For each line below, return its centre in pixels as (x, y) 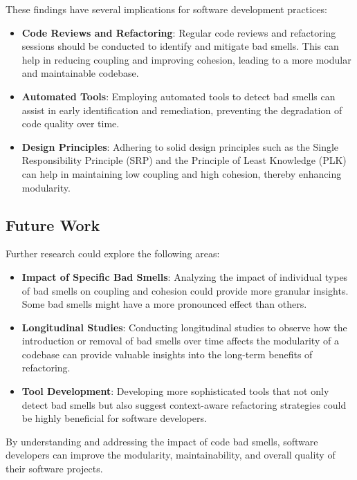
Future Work (53, 224)
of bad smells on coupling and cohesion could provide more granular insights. (185, 290)
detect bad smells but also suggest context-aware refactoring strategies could (184, 404)
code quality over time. (71, 123)
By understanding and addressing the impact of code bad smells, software (162, 441)
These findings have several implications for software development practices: (166, 9)
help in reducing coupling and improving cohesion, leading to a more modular (186, 59)
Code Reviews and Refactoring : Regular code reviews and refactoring (179, 32)
